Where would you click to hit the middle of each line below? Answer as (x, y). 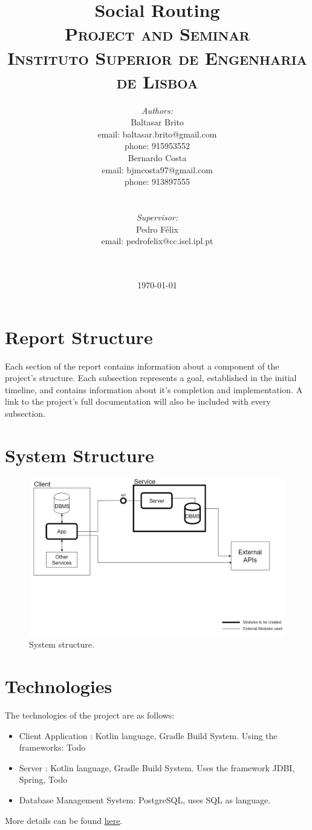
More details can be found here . (64, 820)
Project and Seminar (157, 34)
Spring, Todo (43, 779)
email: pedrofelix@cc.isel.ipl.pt (157, 241)
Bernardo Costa (157, 158)
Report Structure (79, 337)
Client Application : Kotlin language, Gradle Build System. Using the (148, 735)
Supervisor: (157, 217)
